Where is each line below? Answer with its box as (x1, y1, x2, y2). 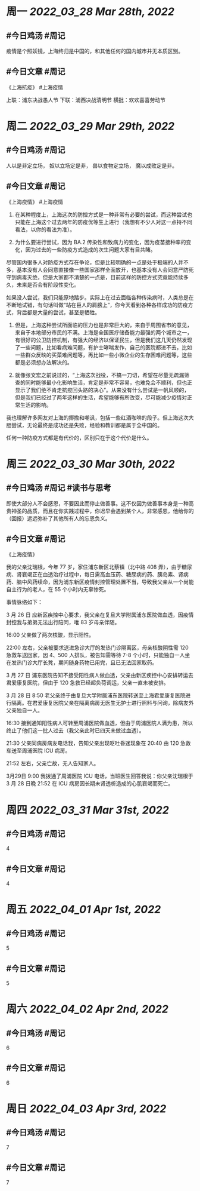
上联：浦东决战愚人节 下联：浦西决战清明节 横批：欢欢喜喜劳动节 (6, 96, 165, 103)
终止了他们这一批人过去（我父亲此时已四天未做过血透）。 (6, 727, 145, 734)
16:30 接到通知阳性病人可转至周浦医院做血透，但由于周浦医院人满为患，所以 (6, 720, 193, 727)
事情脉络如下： (6, 598, 43, 606)
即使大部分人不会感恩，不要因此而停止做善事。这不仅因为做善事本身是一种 (6, 499, 189, 507)
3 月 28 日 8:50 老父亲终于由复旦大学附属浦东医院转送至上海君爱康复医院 (6, 692, 186, 699)
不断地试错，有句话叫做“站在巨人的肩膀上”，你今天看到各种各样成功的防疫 (6, 301, 189, 308)
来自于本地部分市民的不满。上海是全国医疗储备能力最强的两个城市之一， (14, 329, 192, 336)
